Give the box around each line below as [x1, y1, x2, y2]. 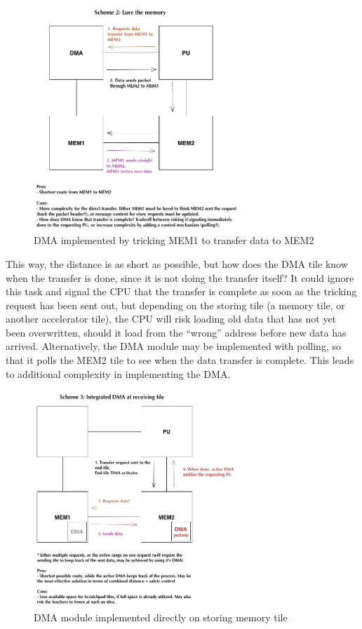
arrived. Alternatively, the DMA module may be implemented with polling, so [6, 339, 341, 353]
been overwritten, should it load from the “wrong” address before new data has [6, 325, 347, 339]
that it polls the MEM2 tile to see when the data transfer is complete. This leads [6, 353, 354, 367]
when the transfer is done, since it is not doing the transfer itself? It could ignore [6, 270, 354, 285]
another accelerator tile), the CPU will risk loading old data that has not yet [6, 311, 337, 326]
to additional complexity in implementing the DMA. [6, 366, 231, 381]
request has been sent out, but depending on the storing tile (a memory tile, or [6, 297, 345, 312]
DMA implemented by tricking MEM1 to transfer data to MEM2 [34, 233, 314, 248]
